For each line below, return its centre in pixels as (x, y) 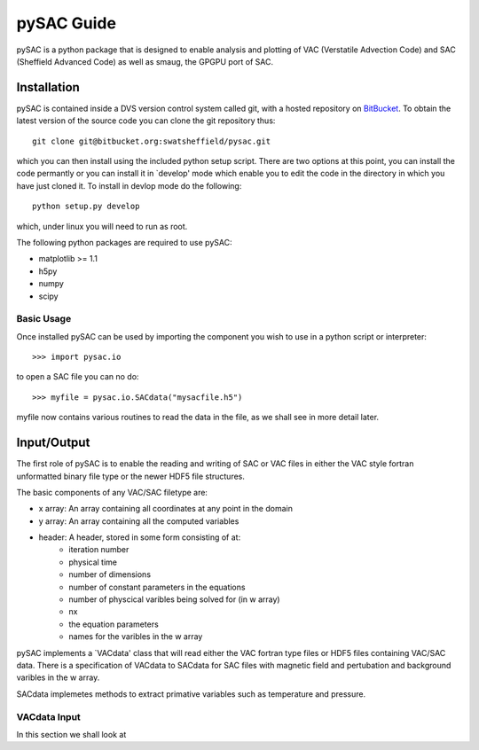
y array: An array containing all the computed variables (139, 521)
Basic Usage (44, 319)
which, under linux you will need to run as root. (102, 226)
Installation (48, 87)
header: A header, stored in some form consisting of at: (140, 537)
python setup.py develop (86, 207)
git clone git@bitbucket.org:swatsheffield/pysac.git (151, 141)
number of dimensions (110, 574)
